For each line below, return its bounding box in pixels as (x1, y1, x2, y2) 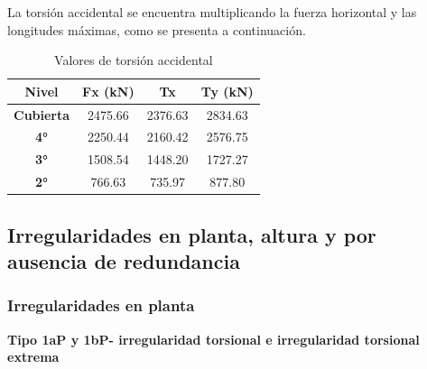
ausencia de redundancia (7, 247, 240, 275)
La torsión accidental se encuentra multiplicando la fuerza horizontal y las (7, 3, 417, 21)
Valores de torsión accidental (54, 51, 213, 69)
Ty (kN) (200, 81, 254, 100)
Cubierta (14, 105, 70, 124)
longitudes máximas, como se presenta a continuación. (7, 20, 306, 39)
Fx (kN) (82, 81, 135, 100)
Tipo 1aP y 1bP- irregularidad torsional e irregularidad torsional (7, 329, 420, 348)
